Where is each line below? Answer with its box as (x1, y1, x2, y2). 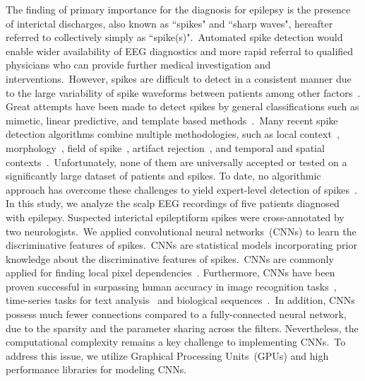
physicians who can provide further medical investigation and (6, 57, 271, 72)
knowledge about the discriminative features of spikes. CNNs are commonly (6, 251, 334, 266)
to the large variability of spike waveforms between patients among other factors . (6, 85, 361, 100)
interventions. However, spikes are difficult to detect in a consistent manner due (6, 71, 352, 86)
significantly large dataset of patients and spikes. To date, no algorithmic (6, 168, 321, 183)
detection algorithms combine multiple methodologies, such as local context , (6, 127, 340, 141)
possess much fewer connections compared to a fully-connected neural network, (6, 307, 347, 322)
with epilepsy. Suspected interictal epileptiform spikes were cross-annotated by (6, 209, 345, 224)
